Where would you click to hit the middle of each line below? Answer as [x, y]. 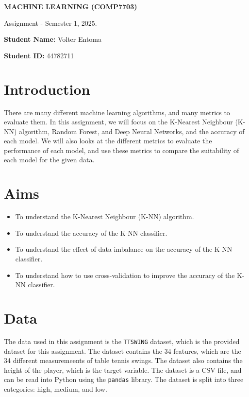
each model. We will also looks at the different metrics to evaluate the [108, 141]
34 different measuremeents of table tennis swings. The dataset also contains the [123, 360]
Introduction [47, 89]
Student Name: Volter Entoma [53, 39]
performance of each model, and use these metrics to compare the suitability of [122, 150]
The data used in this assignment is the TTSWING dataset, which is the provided [122, 341]
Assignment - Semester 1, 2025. [50, 23]
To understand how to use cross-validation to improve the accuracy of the [125, 275]
